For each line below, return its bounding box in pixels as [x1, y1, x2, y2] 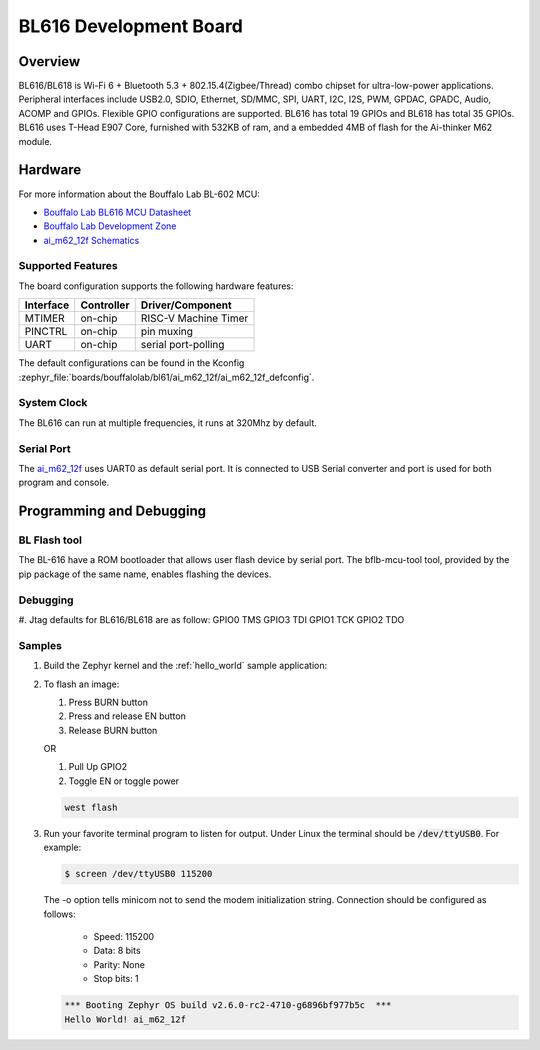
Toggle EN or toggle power [68, 775, 180, 787]
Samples [18, 638, 62, 652]
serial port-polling [140, 338, 225, 352]
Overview [18, 53, 81, 70]
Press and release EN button [68, 710, 187, 722]
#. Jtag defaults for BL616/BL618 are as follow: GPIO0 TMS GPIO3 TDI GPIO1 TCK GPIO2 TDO [18, 613, 405, 625]
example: [43, 841, 82, 854]
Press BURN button [68, 696, 149, 708]
